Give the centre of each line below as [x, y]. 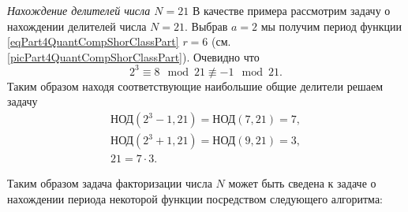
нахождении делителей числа [77, 26]
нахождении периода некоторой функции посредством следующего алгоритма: [195, 198]
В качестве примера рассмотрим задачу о [291, 10]
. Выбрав [206, 26]
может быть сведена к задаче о [302, 183]
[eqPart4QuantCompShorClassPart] [93, 41]
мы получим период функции [331, 26]
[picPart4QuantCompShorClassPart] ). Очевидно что [133, 56]
